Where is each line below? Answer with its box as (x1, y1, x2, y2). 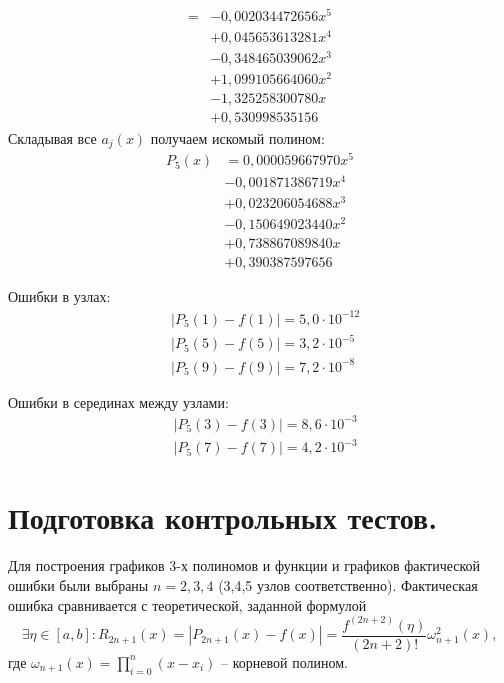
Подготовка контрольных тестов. (8, 497, 438, 538)
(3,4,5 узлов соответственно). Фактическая (218, 575, 478, 596)
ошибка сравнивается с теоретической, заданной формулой (8, 594, 367, 615)
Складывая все (8, 127, 97, 148)
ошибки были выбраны (8, 575, 149, 596)
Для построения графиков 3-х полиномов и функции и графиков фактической (8, 555, 481, 576)
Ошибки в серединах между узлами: (8, 391, 229, 412)
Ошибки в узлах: (8, 286, 111, 307)
